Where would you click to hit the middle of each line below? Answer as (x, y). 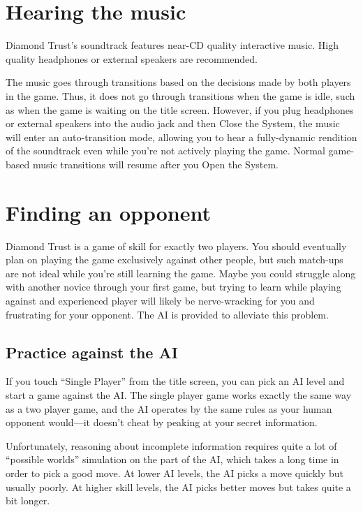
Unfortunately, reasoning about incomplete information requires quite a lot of (171, 445)
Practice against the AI (92, 352)
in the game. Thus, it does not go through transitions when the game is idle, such (180, 95)
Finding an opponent (108, 212)
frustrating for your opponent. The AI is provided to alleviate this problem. (167, 314)
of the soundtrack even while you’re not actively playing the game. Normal (165, 151)
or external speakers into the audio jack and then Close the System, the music (173, 123)
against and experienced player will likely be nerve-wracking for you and (160, 300)
